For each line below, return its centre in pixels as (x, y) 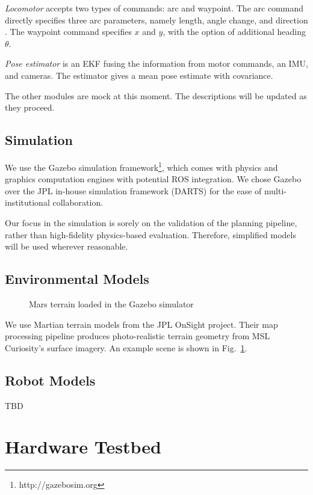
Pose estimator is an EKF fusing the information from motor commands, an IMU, (156, 63)
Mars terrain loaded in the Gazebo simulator (111, 303)
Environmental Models (77, 279)
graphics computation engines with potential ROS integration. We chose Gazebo (153, 179)
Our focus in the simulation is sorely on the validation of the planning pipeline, (151, 222)
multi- (276, 190)
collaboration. (78, 202)
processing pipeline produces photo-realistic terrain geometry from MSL (138, 336)
